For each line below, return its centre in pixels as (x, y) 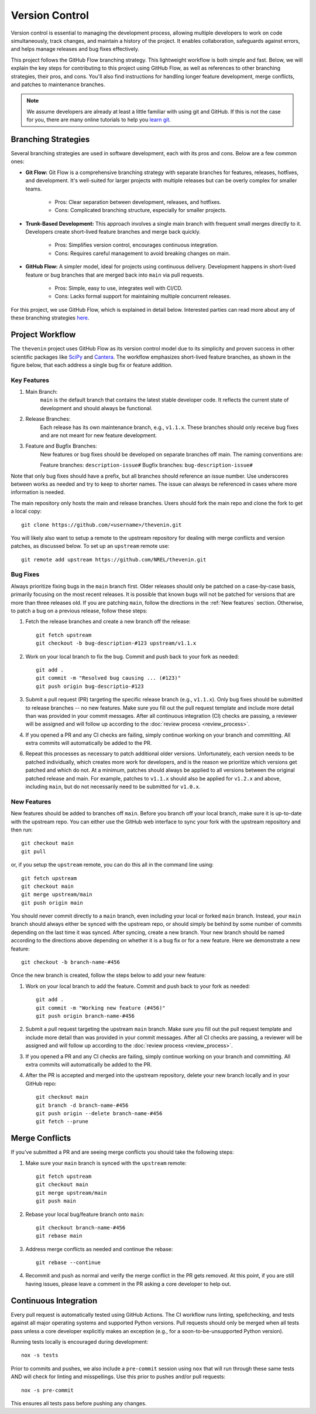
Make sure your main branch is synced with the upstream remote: (106, 1163)
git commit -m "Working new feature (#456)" (101, 1008)
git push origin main (52, 903)
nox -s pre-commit (48, 1390)
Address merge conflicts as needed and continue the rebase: (99, 1249)
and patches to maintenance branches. (58, 84)
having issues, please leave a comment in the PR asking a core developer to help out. (128, 1284)
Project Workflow (43, 335)
